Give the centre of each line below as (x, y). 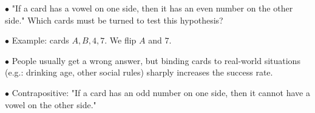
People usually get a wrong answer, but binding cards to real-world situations (156, 60)
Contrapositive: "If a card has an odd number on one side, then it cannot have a (161, 92)
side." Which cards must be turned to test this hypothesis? (114, 20)
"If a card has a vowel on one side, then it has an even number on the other (152, 8)
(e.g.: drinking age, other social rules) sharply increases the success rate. (139, 72)
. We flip (120, 40)
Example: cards (40, 40)
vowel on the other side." (51, 104)
